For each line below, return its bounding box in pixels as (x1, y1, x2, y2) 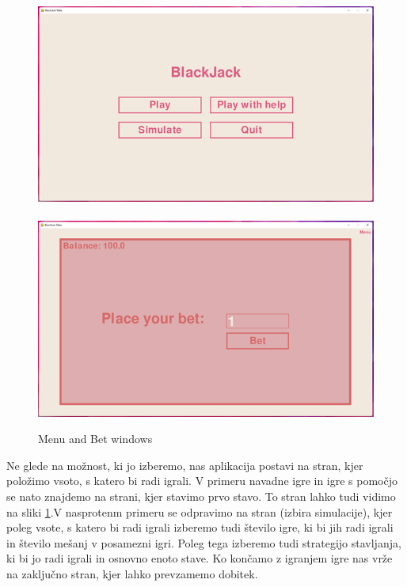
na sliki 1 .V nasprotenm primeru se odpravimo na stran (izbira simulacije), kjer (6, 503, 393, 520)
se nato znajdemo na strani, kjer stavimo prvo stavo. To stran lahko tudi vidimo (6, 487, 396, 504)
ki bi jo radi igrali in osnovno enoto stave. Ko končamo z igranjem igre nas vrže (6, 550, 393, 566)
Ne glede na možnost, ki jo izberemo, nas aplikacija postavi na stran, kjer (6, 456, 363, 473)
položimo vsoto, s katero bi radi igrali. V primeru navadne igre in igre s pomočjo (6, 472, 398, 489)
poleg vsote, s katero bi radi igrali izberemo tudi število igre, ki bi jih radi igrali (6, 519, 394, 536)
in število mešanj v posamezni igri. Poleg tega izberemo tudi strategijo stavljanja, (6, 534, 401, 551)
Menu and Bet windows (38, 430, 153, 447)
